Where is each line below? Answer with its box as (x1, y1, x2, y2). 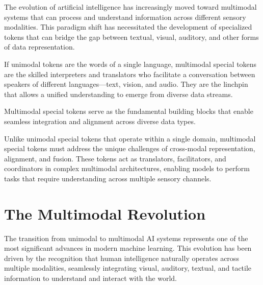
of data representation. (4, 41, 75, 52)
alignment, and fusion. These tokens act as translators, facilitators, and (4, 153, 226, 163)
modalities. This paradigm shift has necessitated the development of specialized (4, 21, 252, 32)
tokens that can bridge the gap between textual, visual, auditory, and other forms (4, 31, 259, 42)
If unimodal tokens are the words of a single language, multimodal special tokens (4, 58, 257, 69)
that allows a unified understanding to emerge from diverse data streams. (4, 88, 233, 99)
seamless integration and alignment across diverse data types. (4, 115, 196, 126)
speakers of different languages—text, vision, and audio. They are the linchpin (4, 79, 248, 89)
